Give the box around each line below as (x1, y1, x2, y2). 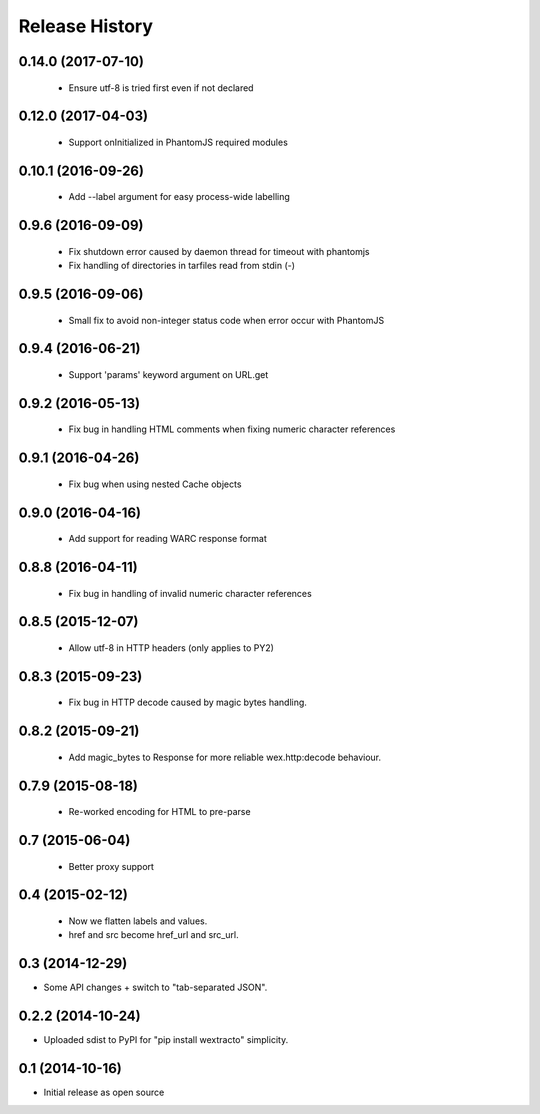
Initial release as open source (43, 1086, 165, 1099)
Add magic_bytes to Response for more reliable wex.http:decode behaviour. (68, 751, 382, 763)
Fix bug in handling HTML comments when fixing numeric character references (68, 423, 396, 435)
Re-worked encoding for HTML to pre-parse (68, 806, 251, 818)
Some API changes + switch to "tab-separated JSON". (43, 981, 268, 994)
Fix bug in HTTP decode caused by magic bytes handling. (68, 696, 307, 709)
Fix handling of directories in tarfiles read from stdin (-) (68, 260, 295, 272)
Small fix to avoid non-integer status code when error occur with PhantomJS (68, 314, 385, 326)
